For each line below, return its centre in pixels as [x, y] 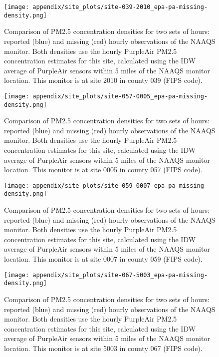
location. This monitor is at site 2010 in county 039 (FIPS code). [103, 80]
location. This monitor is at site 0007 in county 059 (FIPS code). [103, 259]
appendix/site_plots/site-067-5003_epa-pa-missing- [120, 275]
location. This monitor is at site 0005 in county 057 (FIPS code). [103, 170]
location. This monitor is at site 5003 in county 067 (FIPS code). [103, 348]
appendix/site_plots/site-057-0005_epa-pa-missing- [120, 96]
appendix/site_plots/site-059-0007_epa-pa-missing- [120, 185]
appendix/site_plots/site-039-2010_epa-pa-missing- [120, 7]
